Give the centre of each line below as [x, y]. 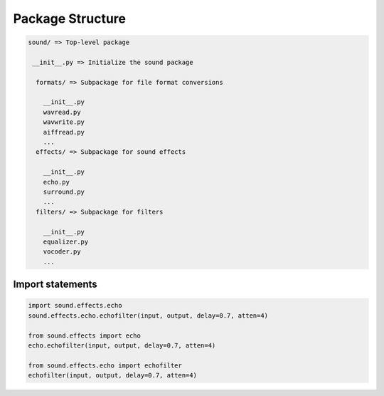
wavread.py [62, 112]
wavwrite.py [64, 122]
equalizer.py [66, 241]
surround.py [64, 192]
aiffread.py [64, 132]
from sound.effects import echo [85, 335]
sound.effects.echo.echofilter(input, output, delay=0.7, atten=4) [148, 316]
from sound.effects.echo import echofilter [105, 365]
